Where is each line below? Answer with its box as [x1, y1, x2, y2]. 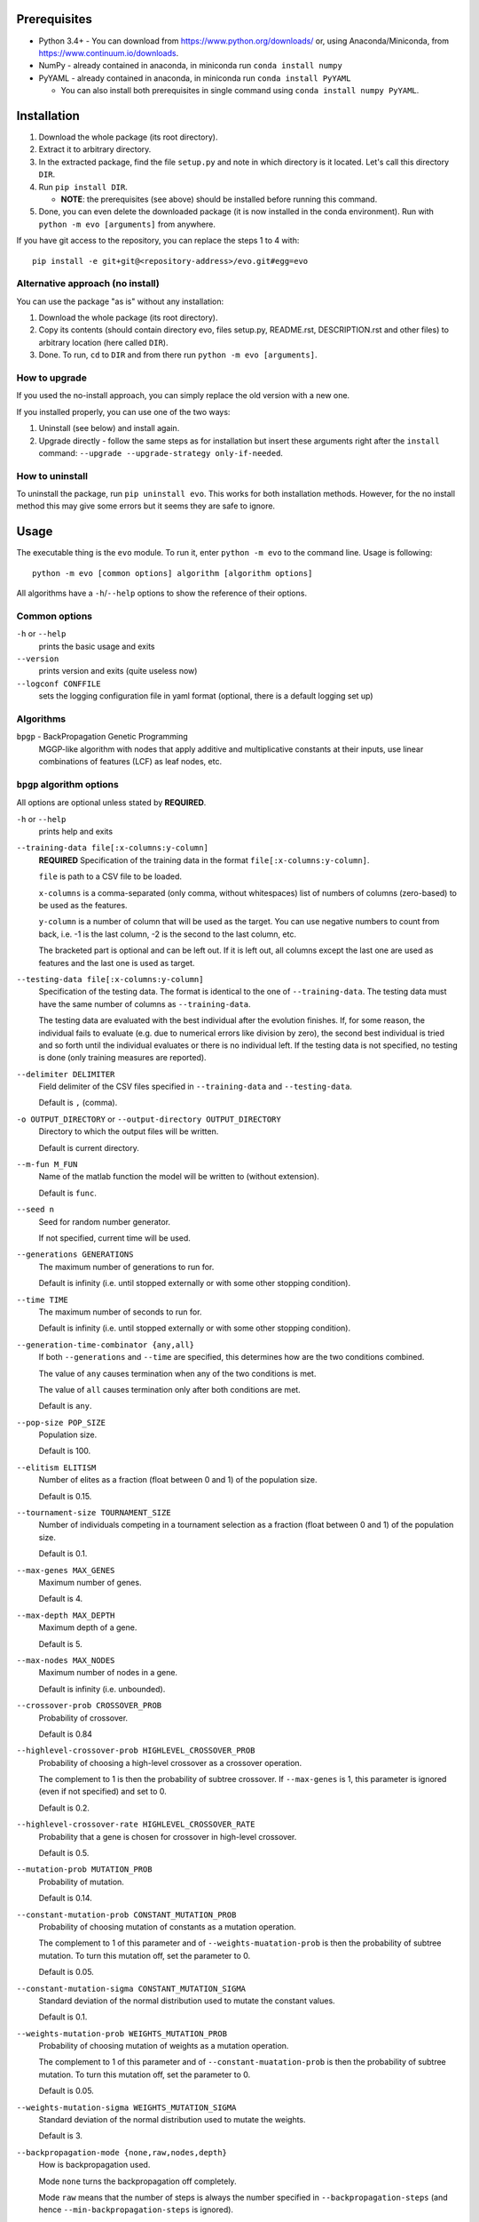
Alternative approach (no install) [16, 277, 160, 290]
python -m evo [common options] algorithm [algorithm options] [32, 568, 313, 578]
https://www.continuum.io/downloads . [38, 47, 179, 58]
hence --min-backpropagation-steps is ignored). [38, 2204, 234, 2215]
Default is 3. [38, 2130, 83, 2141]
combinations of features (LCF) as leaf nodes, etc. [38, 756, 222, 767]
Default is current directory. [38, 1142, 139, 1153]
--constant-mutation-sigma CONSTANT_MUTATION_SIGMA [16, 1983, 247, 1994]
